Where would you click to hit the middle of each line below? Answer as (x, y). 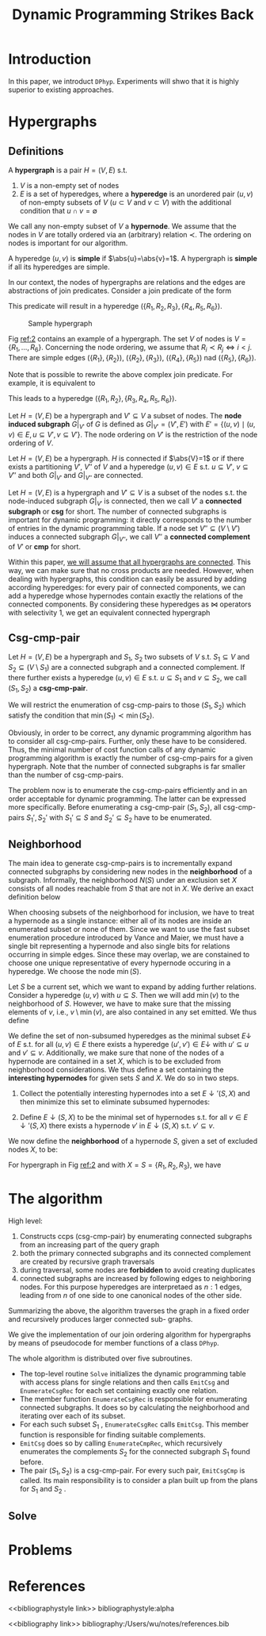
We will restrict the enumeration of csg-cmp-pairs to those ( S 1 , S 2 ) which (127, 706)
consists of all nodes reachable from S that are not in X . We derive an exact (131, 889)
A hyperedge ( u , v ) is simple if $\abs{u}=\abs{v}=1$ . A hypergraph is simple (133, 258)
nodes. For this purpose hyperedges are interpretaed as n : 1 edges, (131, 1287)
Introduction (50, 59)
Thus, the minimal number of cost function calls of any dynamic (112, 749)
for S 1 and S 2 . (43, 1490)
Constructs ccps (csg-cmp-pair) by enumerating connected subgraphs (136, 1237)
